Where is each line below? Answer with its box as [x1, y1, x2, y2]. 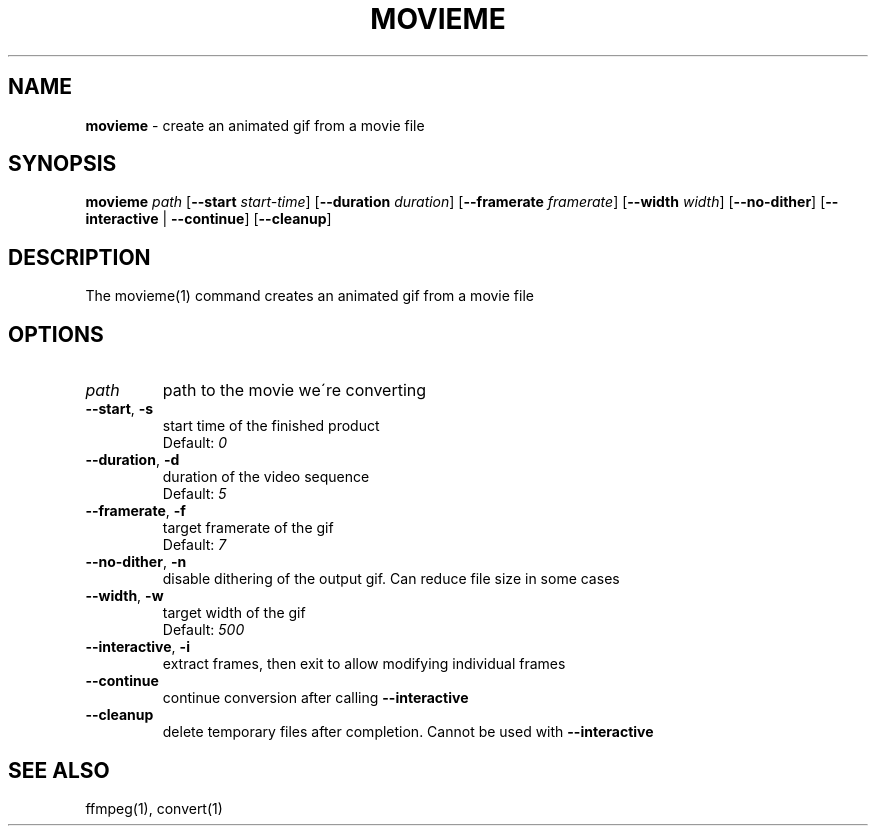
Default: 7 [162, 536, 227, 554]
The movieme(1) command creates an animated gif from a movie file [85, 287, 534, 305]
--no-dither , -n [85, 553, 187, 571]
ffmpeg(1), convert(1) [85, 799, 223, 817]
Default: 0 [162, 434, 228, 452]
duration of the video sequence [162, 468, 370, 486]
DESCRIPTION [8, 244, 151, 270]
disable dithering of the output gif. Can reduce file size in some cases [162, 570, 620, 588]
